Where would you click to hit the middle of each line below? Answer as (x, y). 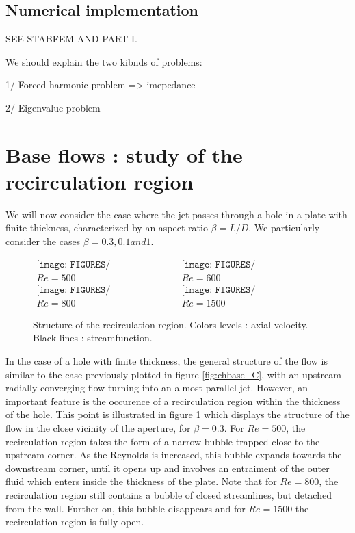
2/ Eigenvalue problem (53, 107)
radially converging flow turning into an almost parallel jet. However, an (157, 388)
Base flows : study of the (124, 154)
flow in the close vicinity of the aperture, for (98, 427)
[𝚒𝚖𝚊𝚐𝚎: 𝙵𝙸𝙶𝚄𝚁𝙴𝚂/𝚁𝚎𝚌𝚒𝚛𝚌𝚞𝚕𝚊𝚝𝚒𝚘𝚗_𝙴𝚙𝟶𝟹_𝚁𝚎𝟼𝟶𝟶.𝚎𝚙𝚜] (219, 264)
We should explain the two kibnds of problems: (104, 61)
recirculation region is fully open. (75, 522)
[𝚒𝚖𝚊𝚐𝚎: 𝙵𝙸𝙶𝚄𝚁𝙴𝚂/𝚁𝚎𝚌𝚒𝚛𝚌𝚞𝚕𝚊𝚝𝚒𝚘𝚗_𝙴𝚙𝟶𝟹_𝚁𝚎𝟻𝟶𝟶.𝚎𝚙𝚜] (74, 264)
